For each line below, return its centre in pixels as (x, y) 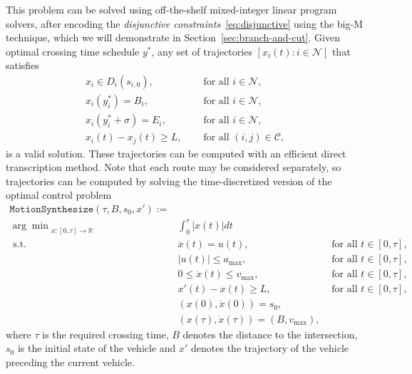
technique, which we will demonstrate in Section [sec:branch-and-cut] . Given (173, 37)
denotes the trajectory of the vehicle (270, 348)
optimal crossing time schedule (73, 51)
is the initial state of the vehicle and (97, 348)
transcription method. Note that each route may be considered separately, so (174, 167)
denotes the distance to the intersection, (270, 334)
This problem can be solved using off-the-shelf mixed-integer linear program (171, 9)
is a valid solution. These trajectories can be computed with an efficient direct (176, 153)
